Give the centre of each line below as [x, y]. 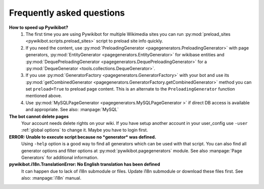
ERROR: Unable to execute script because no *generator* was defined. [83, 137]
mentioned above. [44, 96]
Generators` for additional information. [60, 157]
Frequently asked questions [67, 13]
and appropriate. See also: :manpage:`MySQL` [72, 110]
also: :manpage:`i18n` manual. [51, 178]
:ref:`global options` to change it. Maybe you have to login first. [85, 130]
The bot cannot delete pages [39, 116]
